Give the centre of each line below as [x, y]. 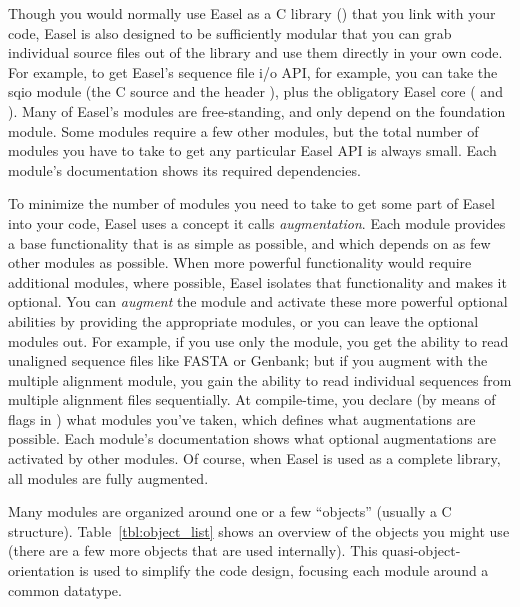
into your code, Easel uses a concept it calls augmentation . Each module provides [257, 222]
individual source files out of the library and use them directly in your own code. [255, 52]
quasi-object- [421, 550]
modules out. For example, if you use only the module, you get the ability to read [258, 340]
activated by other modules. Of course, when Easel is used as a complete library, [254, 458]
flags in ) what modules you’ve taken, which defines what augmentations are [242, 418]
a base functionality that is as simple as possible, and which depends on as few [249, 242]
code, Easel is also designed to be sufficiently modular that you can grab [230, 32]
